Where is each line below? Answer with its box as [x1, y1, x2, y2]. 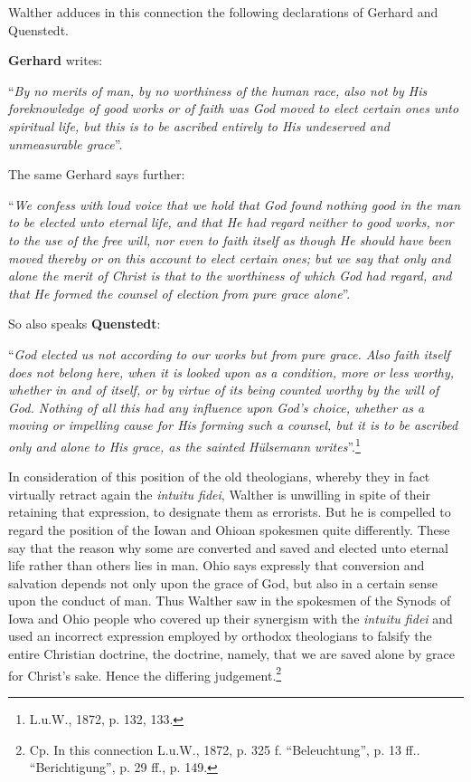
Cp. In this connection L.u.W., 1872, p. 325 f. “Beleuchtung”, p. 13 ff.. [29, 739, 420, 758]
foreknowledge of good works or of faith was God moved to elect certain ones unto [8, 99, 459, 118]
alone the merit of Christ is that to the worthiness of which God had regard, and [8, 266, 452, 285]
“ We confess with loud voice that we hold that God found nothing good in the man [8, 195, 461, 214]
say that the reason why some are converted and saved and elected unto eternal [8, 538, 448, 557]
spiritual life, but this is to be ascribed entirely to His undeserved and [8, 116, 390, 135]
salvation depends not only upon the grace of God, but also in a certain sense [8, 573, 438, 592]
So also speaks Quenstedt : [8, 314, 161, 333]
